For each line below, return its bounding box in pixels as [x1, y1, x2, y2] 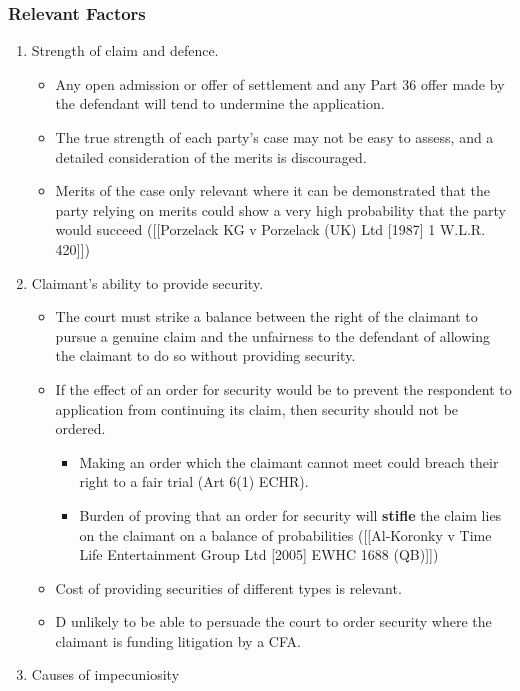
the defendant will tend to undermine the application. [55, 93, 385, 114]
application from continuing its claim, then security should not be [55, 398, 459, 419]
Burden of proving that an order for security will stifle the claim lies [79, 504, 502, 525]
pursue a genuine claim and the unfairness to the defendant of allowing [55, 325, 490, 346]
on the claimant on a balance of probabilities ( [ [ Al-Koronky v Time [79, 524, 492, 545]
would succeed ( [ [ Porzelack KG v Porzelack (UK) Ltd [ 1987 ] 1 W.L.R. [55, 219, 486, 240]
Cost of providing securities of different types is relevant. [55, 577, 402, 598]
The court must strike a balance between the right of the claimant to [55, 306, 478, 327]
